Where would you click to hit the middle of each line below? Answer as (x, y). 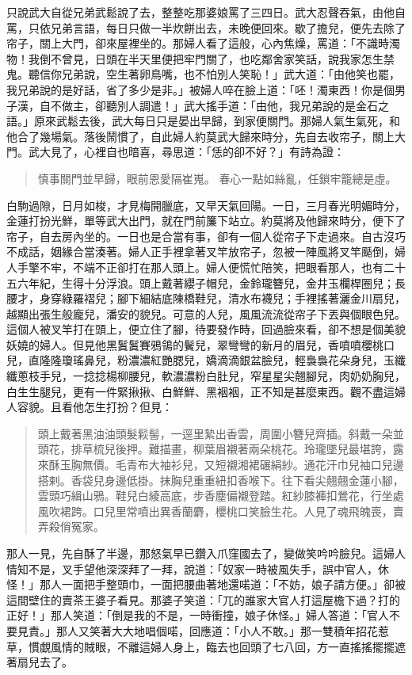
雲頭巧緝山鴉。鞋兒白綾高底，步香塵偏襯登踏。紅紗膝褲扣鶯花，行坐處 (221, 496)
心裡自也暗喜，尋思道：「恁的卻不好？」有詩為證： (214, 152)
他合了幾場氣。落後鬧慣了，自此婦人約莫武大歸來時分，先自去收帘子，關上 (200, 136)
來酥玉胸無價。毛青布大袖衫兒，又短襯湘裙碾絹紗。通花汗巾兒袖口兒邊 (221, 465)
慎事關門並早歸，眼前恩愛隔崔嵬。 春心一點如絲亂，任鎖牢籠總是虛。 (217, 178)
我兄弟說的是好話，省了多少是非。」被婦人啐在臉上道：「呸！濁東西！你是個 (200, 89)
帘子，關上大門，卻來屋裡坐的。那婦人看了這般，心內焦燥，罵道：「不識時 (198, 43)
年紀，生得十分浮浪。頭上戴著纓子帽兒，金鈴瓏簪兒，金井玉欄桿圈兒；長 (217, 282)
